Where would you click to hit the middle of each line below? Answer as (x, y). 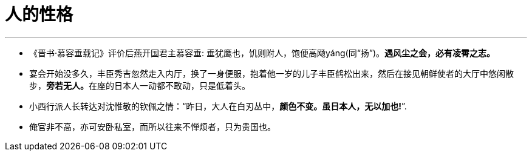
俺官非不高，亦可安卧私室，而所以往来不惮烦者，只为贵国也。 (152, 126)
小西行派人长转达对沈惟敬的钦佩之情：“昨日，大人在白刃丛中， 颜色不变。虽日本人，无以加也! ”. (218, 106)
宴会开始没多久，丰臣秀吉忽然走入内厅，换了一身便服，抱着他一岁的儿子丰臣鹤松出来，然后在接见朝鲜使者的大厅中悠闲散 (271, 73)
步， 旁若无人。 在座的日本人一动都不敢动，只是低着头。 (140, 85)
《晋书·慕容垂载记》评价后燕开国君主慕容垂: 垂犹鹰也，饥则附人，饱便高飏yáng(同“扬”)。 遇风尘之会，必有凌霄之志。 (262, 53)
